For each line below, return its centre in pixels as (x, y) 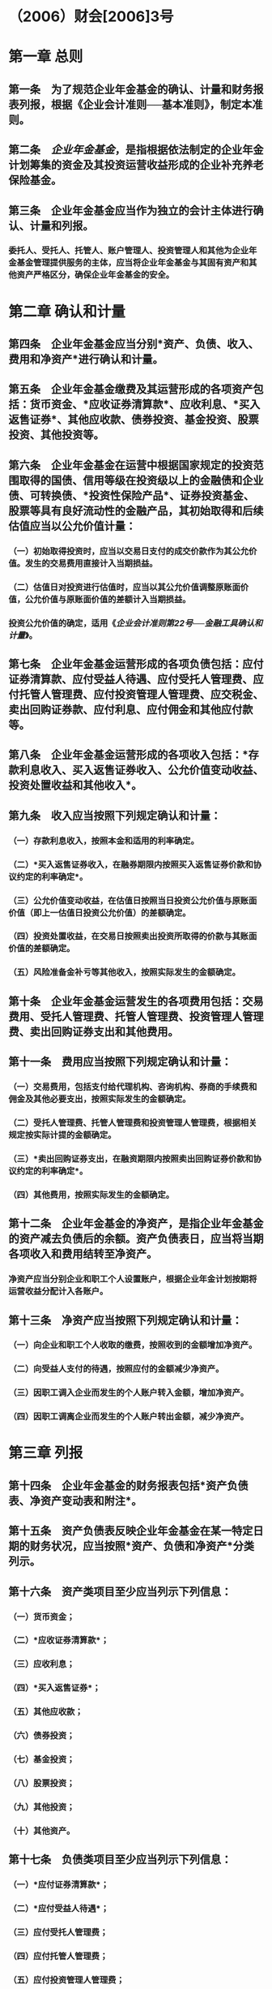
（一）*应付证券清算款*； (59, 1885)
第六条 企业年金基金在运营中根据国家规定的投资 (131, 465)
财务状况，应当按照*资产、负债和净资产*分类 (142, 1546)
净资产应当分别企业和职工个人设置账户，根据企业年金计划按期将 (133, 1279)
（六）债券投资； (42, 1736)
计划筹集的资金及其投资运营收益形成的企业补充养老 (136, 165)
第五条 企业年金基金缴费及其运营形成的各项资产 (131, 389)
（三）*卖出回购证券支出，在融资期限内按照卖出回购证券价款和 (131, 1159)
